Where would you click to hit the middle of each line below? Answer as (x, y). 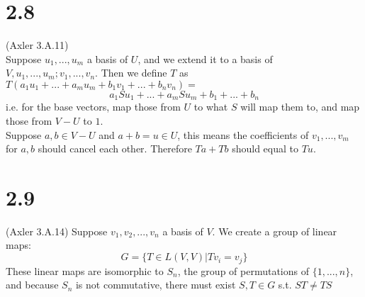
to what (211, 107)
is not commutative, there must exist (156, 285)
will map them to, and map (300, 107)
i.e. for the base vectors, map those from (93, 107)
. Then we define (131, 73)
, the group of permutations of (243, 270)
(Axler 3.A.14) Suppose (57, 231)
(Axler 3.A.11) (37, 45)
